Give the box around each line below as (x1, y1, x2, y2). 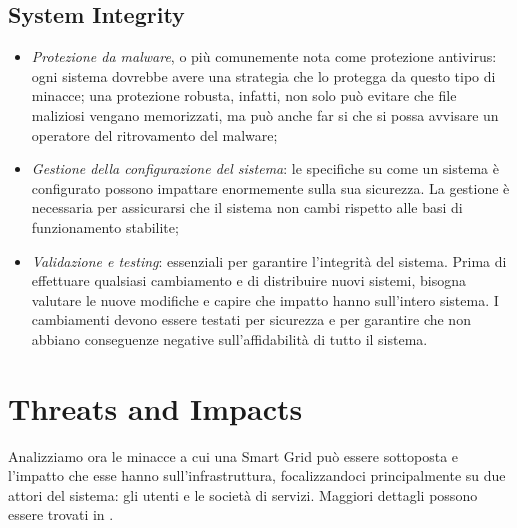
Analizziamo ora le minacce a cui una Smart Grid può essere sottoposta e (8, 445, 459, 466)
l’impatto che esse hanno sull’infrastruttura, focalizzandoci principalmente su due (8, 465, 506, 486)
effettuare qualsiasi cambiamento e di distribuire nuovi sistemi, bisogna (31, 270, 466, 291)
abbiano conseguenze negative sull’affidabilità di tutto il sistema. (31, 328, 428, 349)
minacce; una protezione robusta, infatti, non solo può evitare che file (31, 85, 457, 106)
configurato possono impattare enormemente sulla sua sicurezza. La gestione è (31, 177, 510, 198)
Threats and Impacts (8, 387, 303, 428)
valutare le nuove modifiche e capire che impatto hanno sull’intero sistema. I (31, 289, 499, 310)
